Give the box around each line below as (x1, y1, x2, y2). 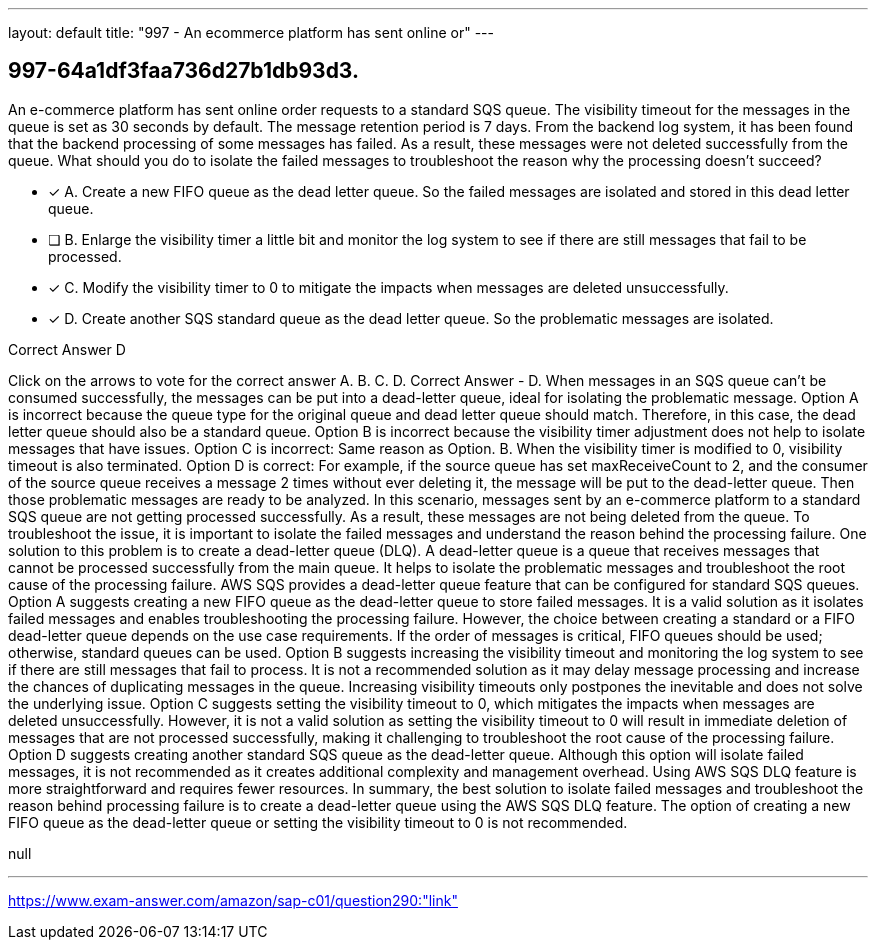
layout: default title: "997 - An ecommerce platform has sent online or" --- (8, 24, 494, 41)
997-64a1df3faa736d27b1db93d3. (8, 58, 359, 84)
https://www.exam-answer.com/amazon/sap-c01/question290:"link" (8, 891, 458, 909)
